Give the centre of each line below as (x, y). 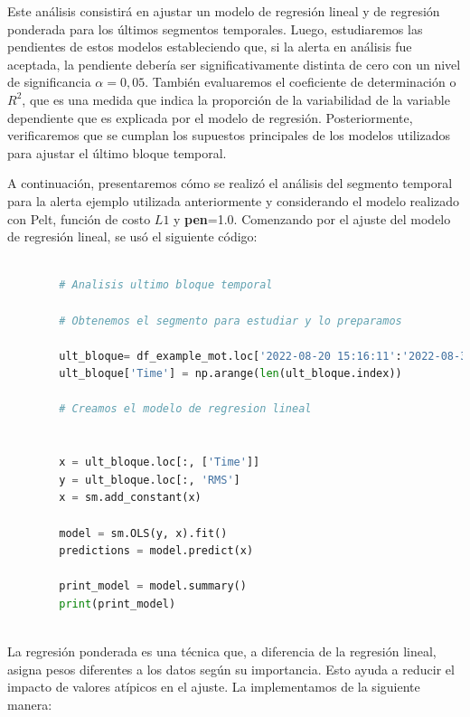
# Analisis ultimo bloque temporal (166, 285)
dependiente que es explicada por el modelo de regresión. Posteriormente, (210, 117)
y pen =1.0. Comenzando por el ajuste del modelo (312, 218)
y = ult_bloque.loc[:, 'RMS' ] (150, 480)
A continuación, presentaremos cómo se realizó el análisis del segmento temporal (230, 183)
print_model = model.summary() (153, 586)
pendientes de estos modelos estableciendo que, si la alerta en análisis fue (210, 47)
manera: (30, 704)
